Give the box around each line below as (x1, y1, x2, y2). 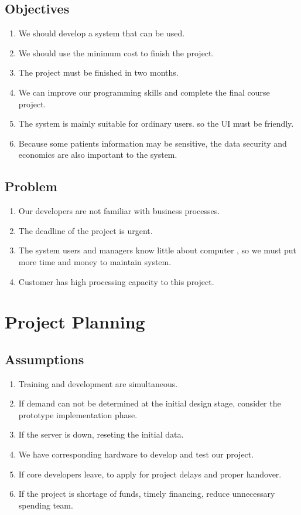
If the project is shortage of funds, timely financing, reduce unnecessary (18, 487, 275, 500)
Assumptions (5, 350, 84, 368)
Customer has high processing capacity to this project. (18, 275, 214, 287)
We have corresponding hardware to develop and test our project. (18, 448, 254, 460)
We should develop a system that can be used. (18, 27, 185, 39)
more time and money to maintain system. (18, 255, 172, 267)
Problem (5, 177, 57, 195)
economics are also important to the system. (18, 148, 177, 161)
